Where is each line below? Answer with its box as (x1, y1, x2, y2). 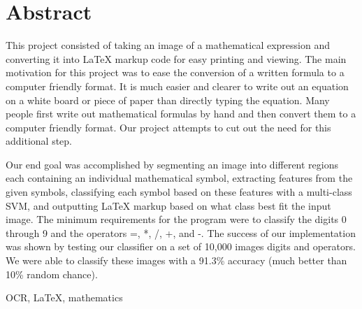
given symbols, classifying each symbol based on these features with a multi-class (6, 185, 352, 199)
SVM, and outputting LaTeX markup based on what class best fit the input (6, 198, 331, 213)
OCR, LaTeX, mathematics (6, 290, 123, 305)
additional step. (6, 134, 72, 148)
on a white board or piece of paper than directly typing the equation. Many (6, 92, 330, 107)
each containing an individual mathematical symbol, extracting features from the (6, 171, 353, 185)
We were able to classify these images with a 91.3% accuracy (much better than (6, 253, 347, 268)
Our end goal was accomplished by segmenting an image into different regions (6, 157, 338, 171)
